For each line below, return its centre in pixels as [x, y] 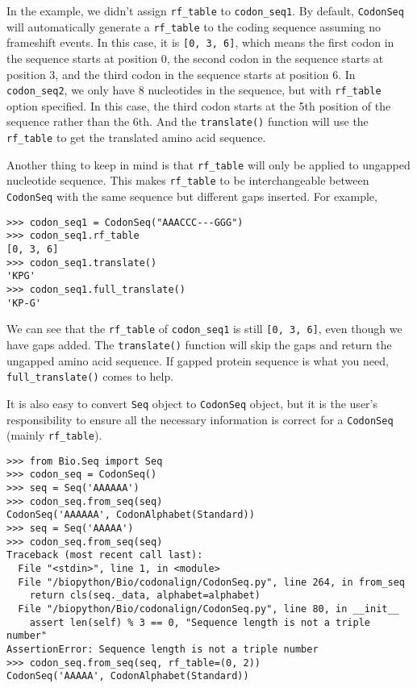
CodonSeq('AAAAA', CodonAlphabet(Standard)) [128, 676]
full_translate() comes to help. [90, 376]
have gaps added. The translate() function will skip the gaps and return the [199, 344]
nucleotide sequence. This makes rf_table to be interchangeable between [188, 180]
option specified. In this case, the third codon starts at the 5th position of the [199, 105]
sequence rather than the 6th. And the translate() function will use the [188, 121]
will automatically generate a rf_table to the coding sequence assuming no [194, 26]
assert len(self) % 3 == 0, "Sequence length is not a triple [200, 622]
